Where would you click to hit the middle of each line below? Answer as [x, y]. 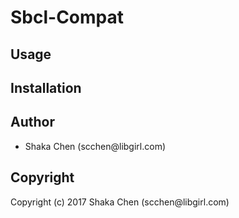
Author [32, 122]
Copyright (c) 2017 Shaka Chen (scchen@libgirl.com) [120, 202]
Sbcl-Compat [67, 17]
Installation [46, 87]
